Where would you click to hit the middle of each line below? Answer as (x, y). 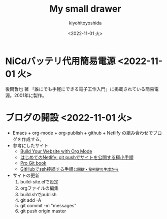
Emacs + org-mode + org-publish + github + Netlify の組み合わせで (83, 133)
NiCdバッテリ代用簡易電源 (60, 61)
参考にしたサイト (30, 145)
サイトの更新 (26, 175)
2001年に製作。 (30, 95)
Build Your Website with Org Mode (56, 151)
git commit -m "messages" (48, 205)
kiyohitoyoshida (85, 23)
